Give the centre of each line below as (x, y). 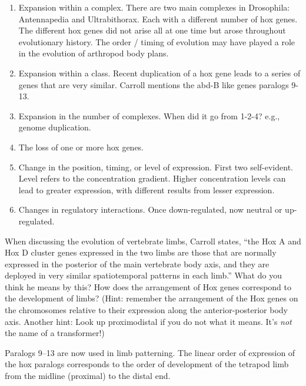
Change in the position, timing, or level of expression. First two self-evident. (156, 167)
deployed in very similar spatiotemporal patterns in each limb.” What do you (143, 275)
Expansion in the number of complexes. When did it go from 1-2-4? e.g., (149, 115)
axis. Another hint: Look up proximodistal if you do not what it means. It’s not (148, 321)
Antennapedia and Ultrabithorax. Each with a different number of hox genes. (158, 19)
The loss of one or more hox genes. (81, 147)
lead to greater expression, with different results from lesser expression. (147, 189)
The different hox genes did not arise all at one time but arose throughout (152, 30)
